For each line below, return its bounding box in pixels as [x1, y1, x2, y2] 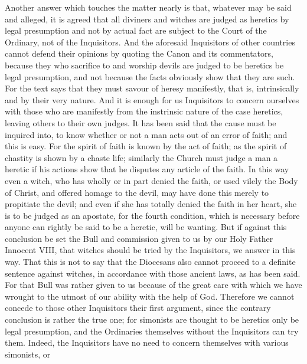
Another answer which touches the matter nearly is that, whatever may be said [5, 1, 292, 13]
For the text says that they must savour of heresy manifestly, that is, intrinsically [5, 82, 299, 94]
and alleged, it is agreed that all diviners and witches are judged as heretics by [5, 12, 289, 25]
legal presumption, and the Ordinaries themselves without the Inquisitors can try [5, 324, 299, 337]
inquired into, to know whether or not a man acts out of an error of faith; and [5, 128, 288, 140]
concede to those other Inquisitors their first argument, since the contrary [5, 301, 271, 314]
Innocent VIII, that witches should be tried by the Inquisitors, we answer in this [5, 244, 296, 256]
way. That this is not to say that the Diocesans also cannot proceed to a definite [5, 255, 296, 268]
